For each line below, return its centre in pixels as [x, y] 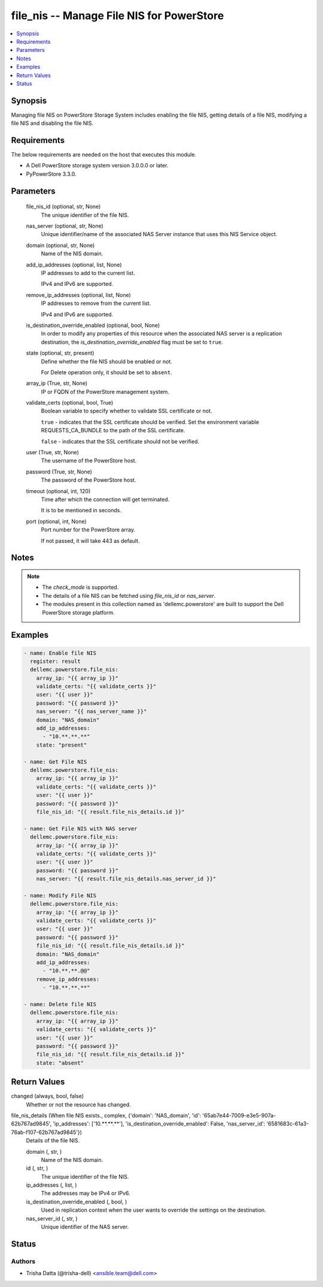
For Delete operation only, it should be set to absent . [107, 372]
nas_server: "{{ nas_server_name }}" [92, 712]
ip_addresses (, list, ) [51, 1185]
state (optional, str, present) [60, 353]
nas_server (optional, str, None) [65, 226]
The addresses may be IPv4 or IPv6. [86, 1193]
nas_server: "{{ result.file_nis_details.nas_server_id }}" [126, 879]
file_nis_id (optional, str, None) [63, 207]
